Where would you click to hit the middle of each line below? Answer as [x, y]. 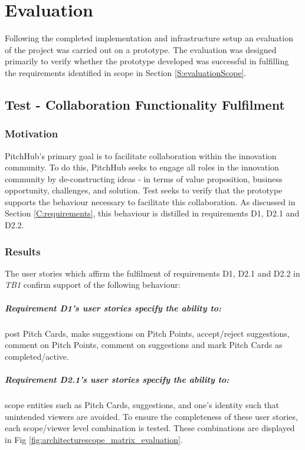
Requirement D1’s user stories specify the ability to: [113, 308]
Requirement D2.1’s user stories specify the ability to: [117, 379]
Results [23, 251]
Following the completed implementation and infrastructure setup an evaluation [149, 38]
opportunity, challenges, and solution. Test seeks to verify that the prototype [144, 190]
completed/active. [37, 356]
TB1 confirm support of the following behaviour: [93, 285]
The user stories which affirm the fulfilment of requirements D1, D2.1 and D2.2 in [152, 273]
